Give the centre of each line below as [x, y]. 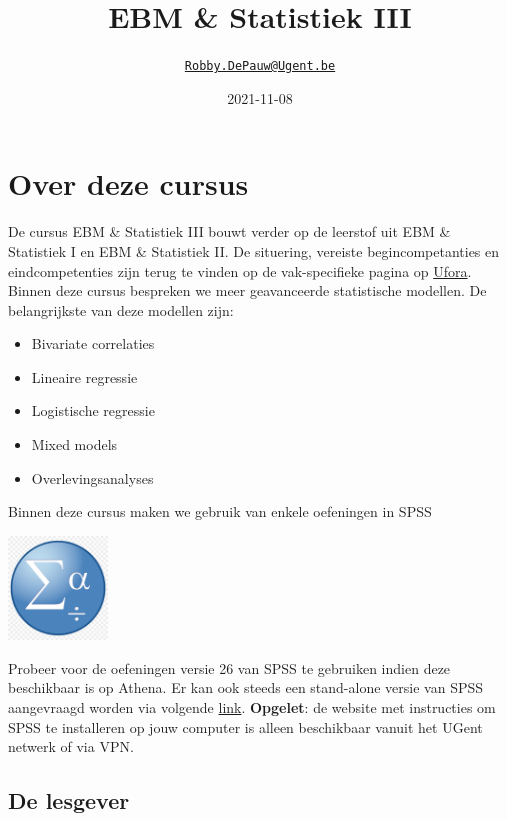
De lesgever [69, 800]
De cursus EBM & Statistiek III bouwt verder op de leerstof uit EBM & [229, 231]
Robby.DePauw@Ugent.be [260, 66]
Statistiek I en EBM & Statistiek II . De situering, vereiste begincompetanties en [254, 250]
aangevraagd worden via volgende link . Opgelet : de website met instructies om [252, 707]
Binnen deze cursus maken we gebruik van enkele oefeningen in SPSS [220, 511]
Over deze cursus [128, 183]
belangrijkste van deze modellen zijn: [121, 309]
